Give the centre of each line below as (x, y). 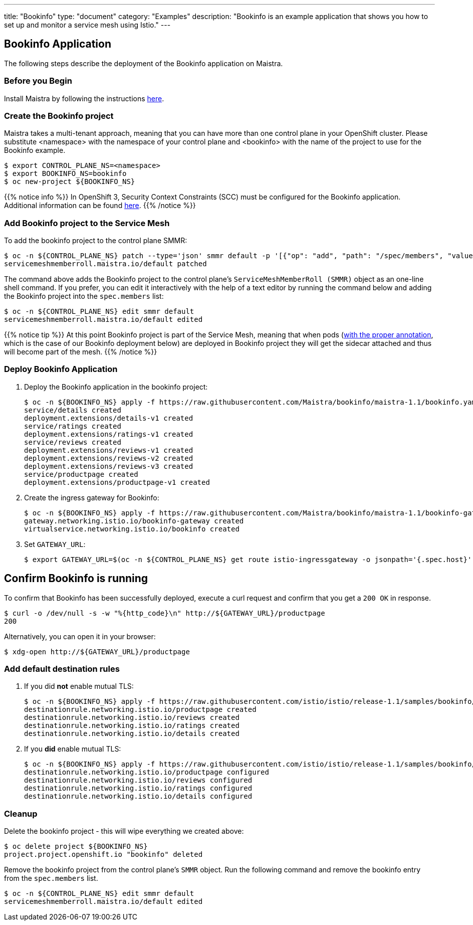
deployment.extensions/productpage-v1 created (117, 482)
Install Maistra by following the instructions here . (84, 98)
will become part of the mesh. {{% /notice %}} (81, 352)
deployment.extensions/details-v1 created (109, 418)
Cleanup (21, 813)
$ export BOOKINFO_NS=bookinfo (65, 174)
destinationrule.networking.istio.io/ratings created (132, 726)
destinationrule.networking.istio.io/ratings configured (138, 788)
